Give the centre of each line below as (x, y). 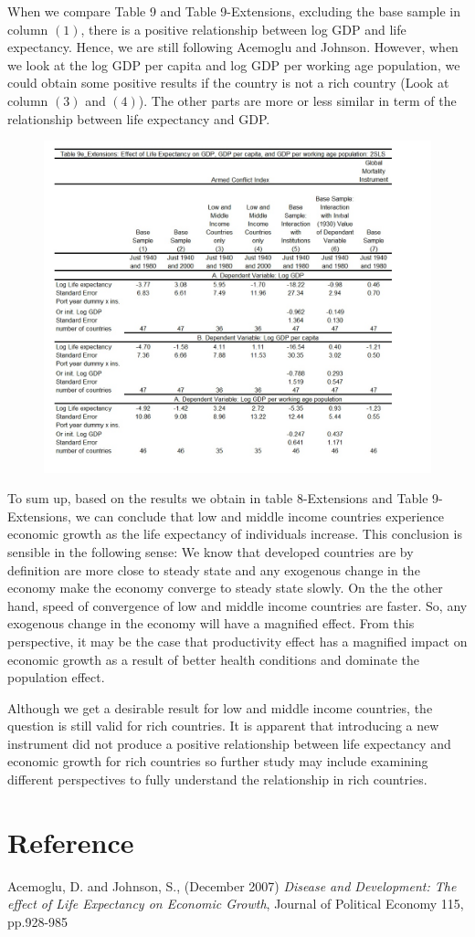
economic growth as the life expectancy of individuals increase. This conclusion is (235, 534)
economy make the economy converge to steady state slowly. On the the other (225, 588)
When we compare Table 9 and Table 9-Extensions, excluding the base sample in (234, 11)
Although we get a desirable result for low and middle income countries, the (220, 707)
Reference (71, 842)
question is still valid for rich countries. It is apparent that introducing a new (223, 726)
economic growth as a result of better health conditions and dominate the (214, 659)
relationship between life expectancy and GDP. (139, 118)
